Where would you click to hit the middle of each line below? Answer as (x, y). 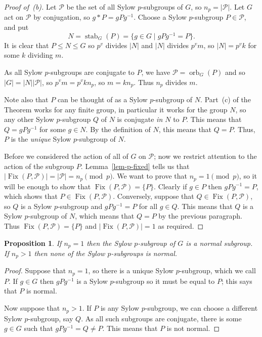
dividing (40, 55)
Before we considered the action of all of (66, 156)
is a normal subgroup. (219, 243)
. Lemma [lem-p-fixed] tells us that (135, 166)
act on (14, 17)
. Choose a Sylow (160, 17)
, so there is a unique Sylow (131, 270)
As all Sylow (23, 72)
